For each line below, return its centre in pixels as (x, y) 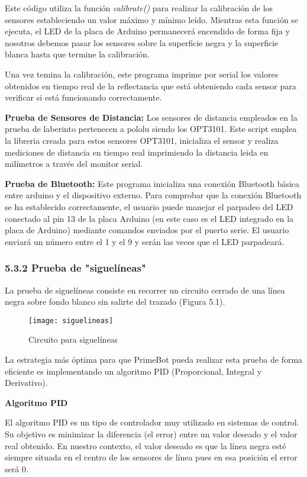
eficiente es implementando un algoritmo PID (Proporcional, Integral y (133, 371)
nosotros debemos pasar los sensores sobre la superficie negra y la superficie (142, 42)
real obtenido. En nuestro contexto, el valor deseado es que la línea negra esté (146, 445)
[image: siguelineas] (71, 320)
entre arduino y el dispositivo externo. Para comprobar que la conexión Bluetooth (153, 195)
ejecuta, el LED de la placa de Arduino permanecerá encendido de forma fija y (147, 31)
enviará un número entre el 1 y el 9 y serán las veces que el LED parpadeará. (145, 241)
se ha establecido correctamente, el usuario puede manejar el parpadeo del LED (149, 206)
